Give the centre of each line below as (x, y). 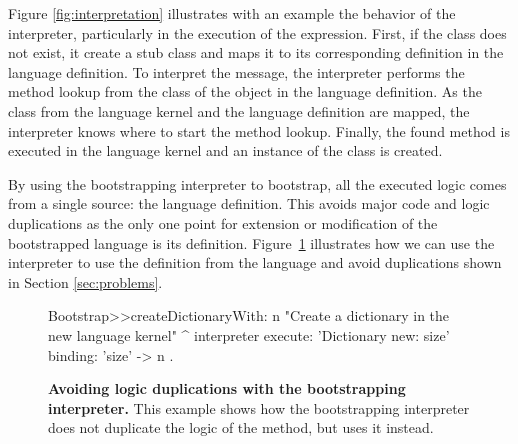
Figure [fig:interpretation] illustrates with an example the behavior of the (232, 13)
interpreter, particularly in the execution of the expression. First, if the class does (257, 32)
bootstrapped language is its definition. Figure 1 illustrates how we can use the (251, 242)
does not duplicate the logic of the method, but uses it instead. (241, 427)
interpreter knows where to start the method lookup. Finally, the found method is (259, 130)
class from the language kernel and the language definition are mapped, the (239, 110)
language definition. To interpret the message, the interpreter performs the (236, 71)
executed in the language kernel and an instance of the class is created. (225, 150)
